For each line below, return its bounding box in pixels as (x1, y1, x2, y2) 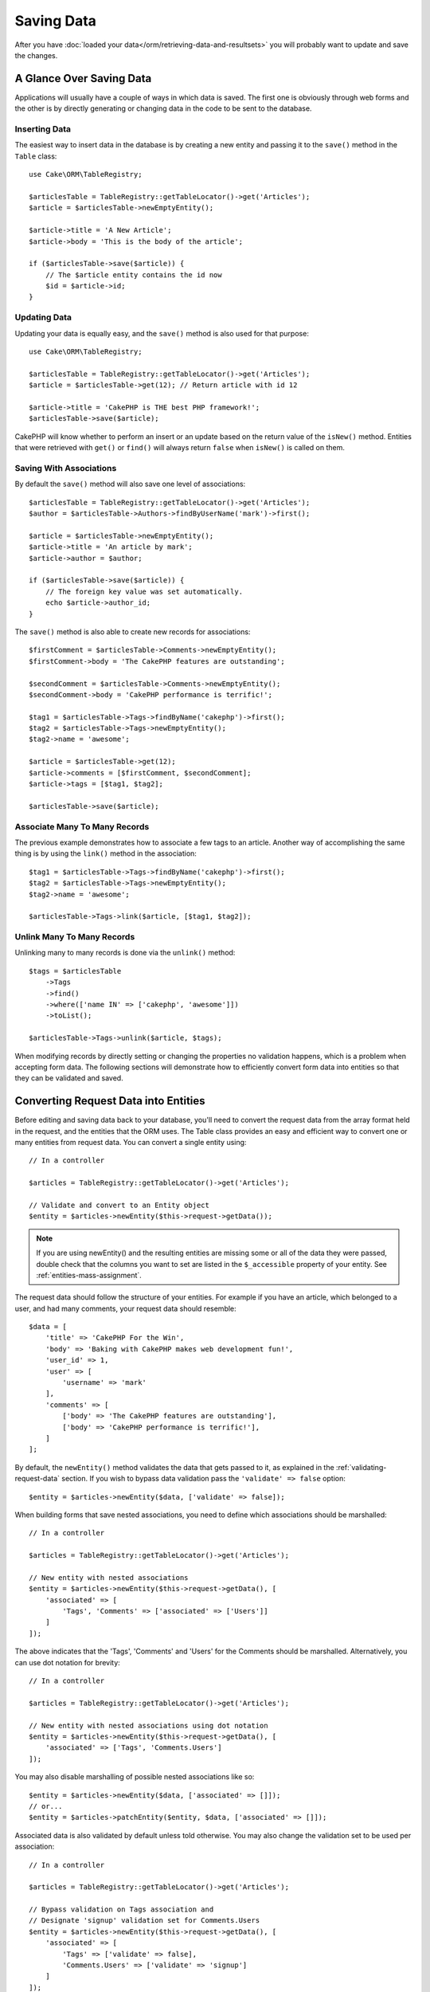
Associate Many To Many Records (14, 821, 150, 832)
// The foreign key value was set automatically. (45, 586, 243, 596)
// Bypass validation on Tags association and (29, 1905, 214, 1914)
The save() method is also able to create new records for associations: (14, 626, 251, 637)
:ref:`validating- (335, 1462, 387, 1472)
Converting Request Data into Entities (14, 1094, 206, 1108)
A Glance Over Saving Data (14, 72, 152, 85)
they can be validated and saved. (14, 1073, 123, 1083)
